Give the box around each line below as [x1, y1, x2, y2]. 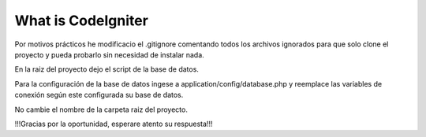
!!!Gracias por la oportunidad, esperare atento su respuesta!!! [14, 119, 213, 128]
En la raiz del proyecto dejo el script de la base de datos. [14, 65, 199, 74]
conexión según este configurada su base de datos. [14, 91, 184, 100]
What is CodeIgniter [14, 12, 149, 29]
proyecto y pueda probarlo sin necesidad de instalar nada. [14, 50, 204, 59]
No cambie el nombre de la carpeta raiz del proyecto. [14, 105, 189, 114]
